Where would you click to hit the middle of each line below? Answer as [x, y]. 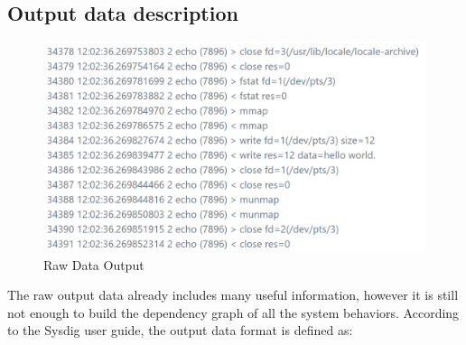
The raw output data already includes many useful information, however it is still [233, 295]
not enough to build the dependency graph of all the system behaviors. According [233, 312]
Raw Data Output [94, 264]
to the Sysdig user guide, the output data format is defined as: [180, 330]
